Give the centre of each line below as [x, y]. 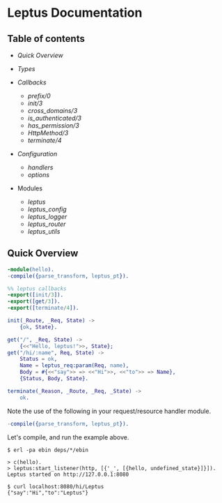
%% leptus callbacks [37, 288]
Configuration [37, 154]
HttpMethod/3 [48, 133]
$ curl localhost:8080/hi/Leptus [56, 486]
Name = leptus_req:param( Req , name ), [74, 366]
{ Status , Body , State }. [54, 379]
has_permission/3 [54, 126]
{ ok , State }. [39, 327]
